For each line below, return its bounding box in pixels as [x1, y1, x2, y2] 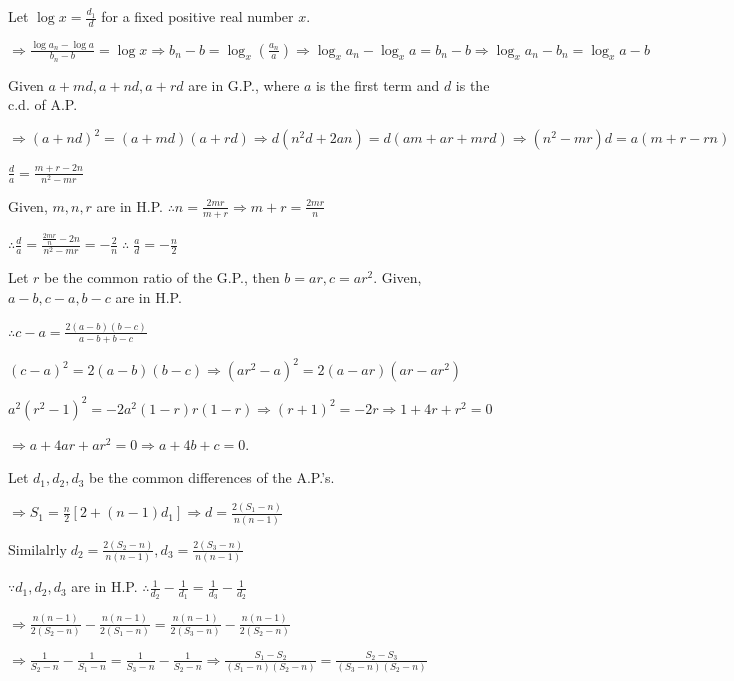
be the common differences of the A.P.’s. [89, 467, 335, 488]
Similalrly [8, 543, 67, 558]
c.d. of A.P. [8, 94, 78, 115]
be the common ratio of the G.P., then [44, 267, 280, 288]
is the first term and [316, 74, 440, 95]
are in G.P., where [188, 74, 300, 95]
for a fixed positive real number [101, 6, 294, 26]
